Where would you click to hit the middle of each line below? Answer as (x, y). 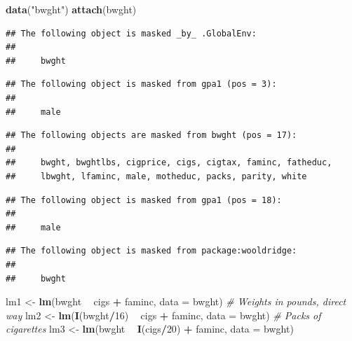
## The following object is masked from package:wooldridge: (151, 251)
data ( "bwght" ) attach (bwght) (71, 9)
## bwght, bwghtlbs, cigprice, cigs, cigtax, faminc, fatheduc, (169, 163)
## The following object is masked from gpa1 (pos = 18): (144, 200)
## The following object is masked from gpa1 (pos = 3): (141, 84)
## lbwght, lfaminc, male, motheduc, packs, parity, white (156, 176)
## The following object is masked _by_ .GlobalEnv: (131, 33)
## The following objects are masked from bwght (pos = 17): (151, 135)
